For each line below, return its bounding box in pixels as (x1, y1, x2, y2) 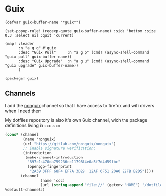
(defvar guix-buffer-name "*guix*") (5, 20, 81, 25)
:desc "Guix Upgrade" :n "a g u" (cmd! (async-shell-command (18, 58, 149, 64)
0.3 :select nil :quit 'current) (5, 33, 74, 38)
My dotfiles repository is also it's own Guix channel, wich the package (5, 117, 148, 123)
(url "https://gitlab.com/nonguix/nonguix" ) (23, 141, 116, 146)
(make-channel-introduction (25, 155, 83, 160)
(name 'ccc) (40, 178, 65, 183)
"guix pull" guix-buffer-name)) (5, 54, 72, 59)
